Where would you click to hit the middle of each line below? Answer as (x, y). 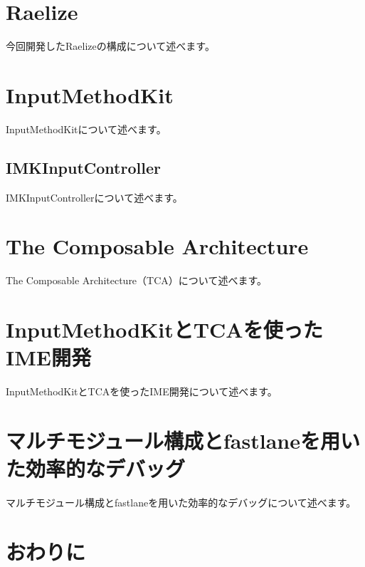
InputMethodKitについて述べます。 (86, 129)
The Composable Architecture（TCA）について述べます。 (136, 280)
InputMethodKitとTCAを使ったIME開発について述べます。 (142, 391)
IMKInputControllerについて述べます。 (94, 197)
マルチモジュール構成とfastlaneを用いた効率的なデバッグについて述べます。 (181, 503)
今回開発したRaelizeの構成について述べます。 (110, 46)
